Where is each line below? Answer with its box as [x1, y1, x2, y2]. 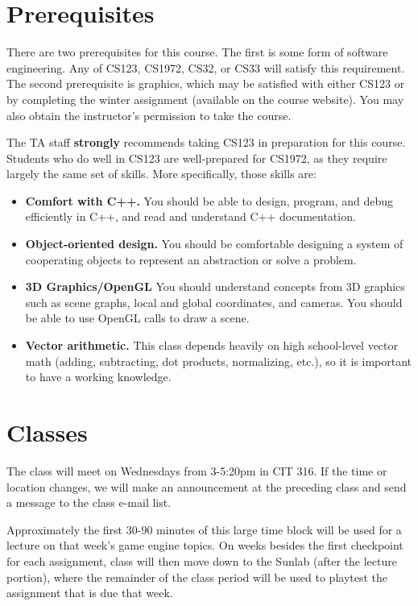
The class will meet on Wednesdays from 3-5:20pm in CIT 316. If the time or [6, 462, 387, 479]
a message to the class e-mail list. [6, 494, 172, 511]
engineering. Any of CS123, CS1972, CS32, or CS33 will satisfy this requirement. [6, 59, 405, 76]
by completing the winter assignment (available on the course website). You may [6, 90, 404, 107]
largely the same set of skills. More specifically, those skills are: [6, 165, 317, 182]
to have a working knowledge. [25, 368, 172, 385]
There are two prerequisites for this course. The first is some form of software [6, 44, 388, 60]
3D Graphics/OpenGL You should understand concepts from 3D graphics [25, 278, 405, 295]
